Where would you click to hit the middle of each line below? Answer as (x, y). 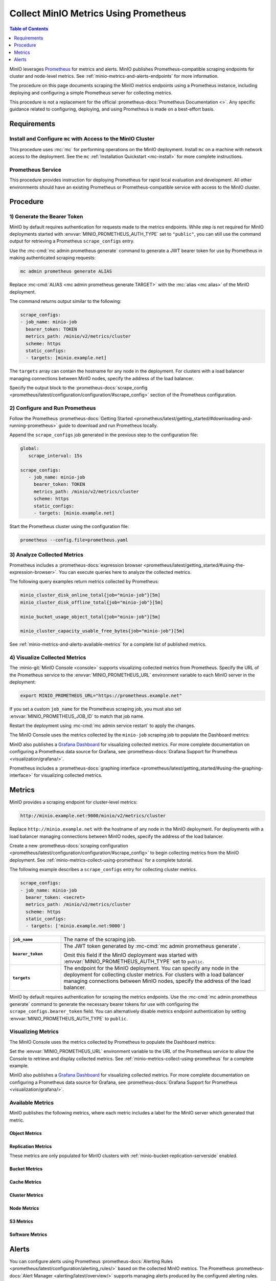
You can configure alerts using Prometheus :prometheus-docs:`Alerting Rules (91, 1261)
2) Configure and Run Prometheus (53, 408)
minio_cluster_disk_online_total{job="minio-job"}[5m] (90, 595)
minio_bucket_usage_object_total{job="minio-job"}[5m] (90, 617)
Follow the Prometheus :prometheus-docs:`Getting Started (71, 418)
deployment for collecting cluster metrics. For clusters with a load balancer (154, 975)
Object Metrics (26, 1133)
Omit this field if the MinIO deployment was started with (131, 955)
